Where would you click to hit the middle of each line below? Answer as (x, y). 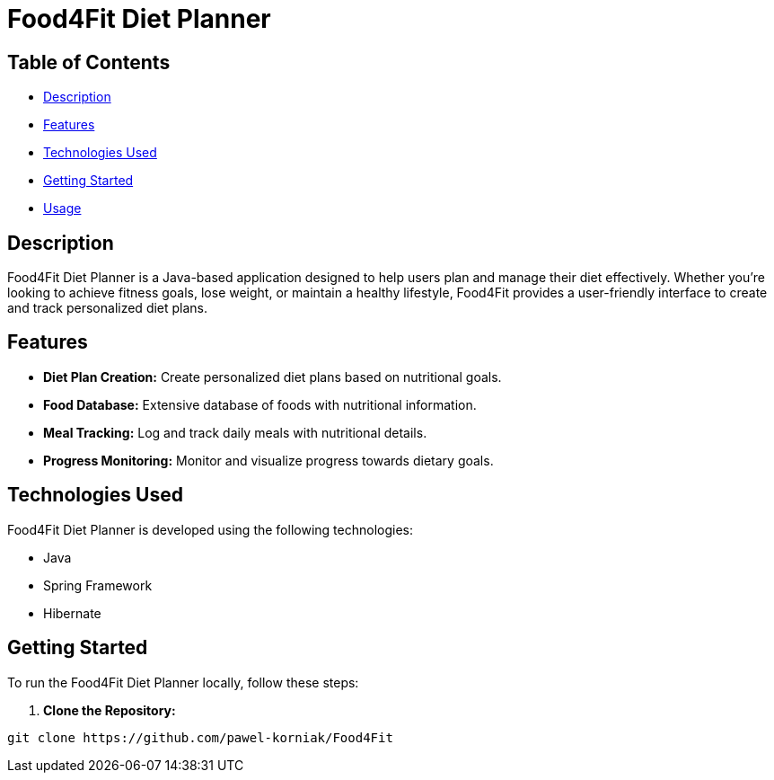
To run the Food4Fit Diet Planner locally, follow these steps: (183, 682)
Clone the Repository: (110, 710)
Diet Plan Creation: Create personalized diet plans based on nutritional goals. (273, 377)
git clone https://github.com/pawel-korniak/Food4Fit (200, 737)
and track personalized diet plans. (108, 308)
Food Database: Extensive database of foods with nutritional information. (260, 404)
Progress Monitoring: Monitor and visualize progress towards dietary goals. (268, 460)
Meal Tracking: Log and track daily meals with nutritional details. (235, 432)
